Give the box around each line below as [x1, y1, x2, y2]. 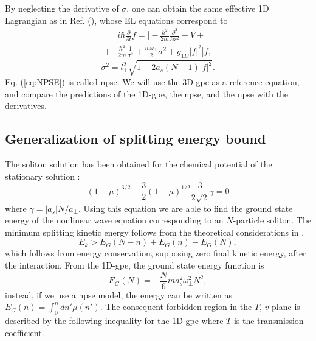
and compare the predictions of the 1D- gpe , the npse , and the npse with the [5, 87, 289, 100]
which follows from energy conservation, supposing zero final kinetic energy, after [5, 247, 306, 259]
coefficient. [5, 326, 44, 339]
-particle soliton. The [233, 214, 311, 227]
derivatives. [5, 99, 47, 112]
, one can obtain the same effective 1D [126, 2, 269, 14]
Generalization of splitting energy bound [5, 129, 266, 148]
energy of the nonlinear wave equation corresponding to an [5, 214, 224, 227]
